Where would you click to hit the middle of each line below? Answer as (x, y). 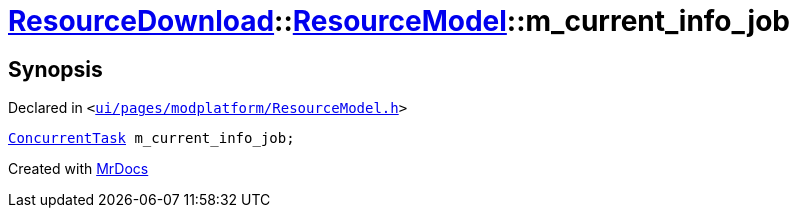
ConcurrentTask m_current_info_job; (151, 138)
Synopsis (55, 69)
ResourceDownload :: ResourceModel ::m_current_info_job (399, 21)
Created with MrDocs (78, 169)
